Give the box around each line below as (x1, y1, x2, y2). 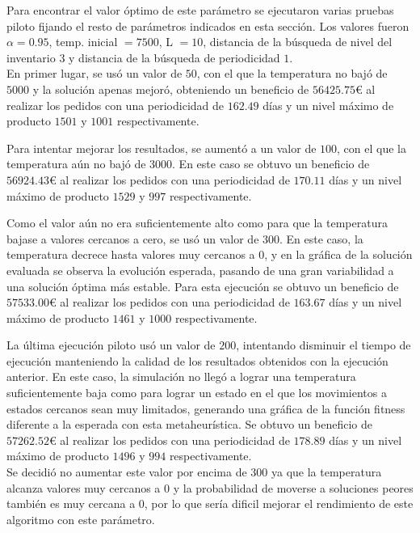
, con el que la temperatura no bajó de (196, 65, 388, 82)
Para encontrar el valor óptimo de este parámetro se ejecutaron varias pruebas (6, 2, 394, 18)
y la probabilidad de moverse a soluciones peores (173, 479, 414, 496)
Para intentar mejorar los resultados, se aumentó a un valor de (6, 139, 317, 156)
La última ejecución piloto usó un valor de (6, 336, 216, 353)
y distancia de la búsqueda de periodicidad (69, 49, 280, 66)
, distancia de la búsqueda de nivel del (203, 33, 393, 50)
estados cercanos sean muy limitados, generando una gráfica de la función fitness (6, 400, 405, 417)
